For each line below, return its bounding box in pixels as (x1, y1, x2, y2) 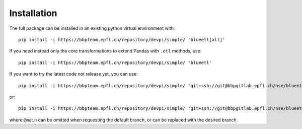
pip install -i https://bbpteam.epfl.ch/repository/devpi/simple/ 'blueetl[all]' (18, 37, 225, 42)
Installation (9, 8, 57, 19)
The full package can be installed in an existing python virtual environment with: (9, 25, 175, 31)
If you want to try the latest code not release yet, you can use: (9, 71, 138, 77)
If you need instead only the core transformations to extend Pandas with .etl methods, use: (9, 48, 202, 54)
